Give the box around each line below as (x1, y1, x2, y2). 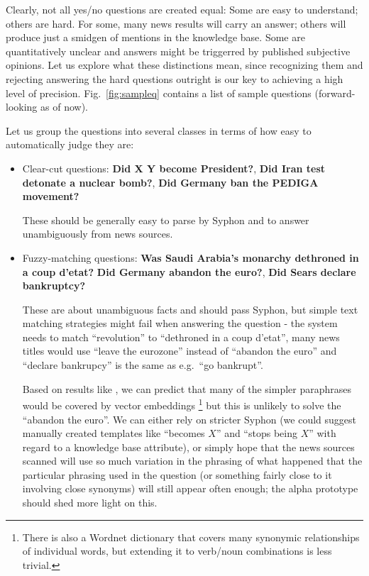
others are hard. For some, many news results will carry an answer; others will (6, 16, 346, 31)
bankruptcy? (22, 278, 86, 293)
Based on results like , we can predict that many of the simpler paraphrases (22, 381, 352, 396)
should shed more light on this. (22, 495, 158, 510)
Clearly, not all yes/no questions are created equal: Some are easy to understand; (6, 2, 358, 16)
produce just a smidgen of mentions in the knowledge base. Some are (6, 30, 305, 45)
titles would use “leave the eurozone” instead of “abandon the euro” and (22, 343, 337, 358)
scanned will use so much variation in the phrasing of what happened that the (22, 453, 363, 468)
